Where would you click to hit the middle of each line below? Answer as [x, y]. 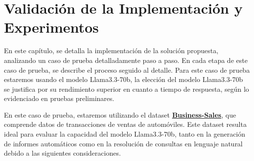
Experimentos [51, 27]
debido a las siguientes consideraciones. [62, 153]
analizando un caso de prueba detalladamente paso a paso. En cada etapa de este [126, 60]
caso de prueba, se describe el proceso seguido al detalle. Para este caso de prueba [127, 70]
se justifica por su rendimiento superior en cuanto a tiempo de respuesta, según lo [127, 89]
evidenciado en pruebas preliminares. [59, 98]
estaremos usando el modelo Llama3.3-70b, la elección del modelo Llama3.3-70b [124, 79]
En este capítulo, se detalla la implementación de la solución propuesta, [111, 50]
